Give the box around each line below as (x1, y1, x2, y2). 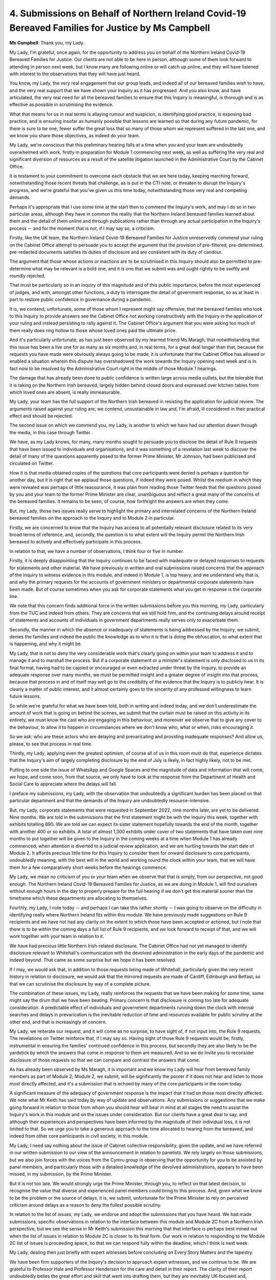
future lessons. (9, 693, 41, 699)
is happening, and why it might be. (9, 641, 82, 647)
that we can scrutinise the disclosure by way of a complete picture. (9, 980, 151, 987)
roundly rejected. (9, 273, 45, 279)
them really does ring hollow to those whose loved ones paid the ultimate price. (9, 327, 177, 333)
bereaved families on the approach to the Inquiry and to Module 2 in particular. (9, 515, 175, 521)
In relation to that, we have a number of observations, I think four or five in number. (9, 548, 184, 554)
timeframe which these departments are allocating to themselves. (9, 895, 148, 901)
